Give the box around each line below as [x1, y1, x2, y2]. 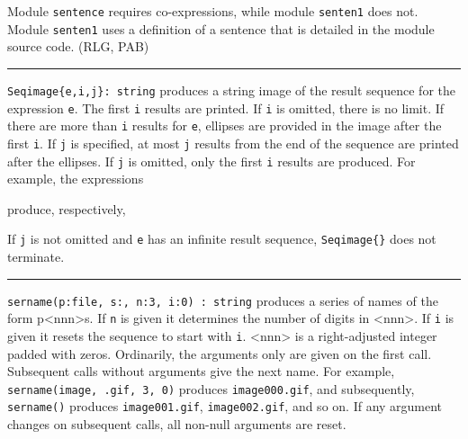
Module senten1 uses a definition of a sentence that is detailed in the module [7, 19, 435, 38]
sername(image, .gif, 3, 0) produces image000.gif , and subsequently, [7, 379, 415, 398]
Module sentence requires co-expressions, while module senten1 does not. [7, 2, 418, 20]
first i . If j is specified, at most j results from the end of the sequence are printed [7, 133, 459, 152]
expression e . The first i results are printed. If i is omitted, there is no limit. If [7, 98, 445, 117]
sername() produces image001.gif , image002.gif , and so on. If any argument [7, 397, 443, 416]
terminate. [7, 247, 65, 266]
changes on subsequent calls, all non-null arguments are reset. [7, 415, 346, 434]
